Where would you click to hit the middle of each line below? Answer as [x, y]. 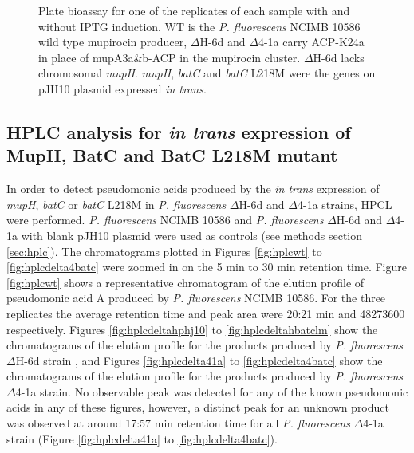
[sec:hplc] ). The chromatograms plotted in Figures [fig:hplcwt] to [164, 251]
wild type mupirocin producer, [113, 42]
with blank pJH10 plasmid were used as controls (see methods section [192, 235]
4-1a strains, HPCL [345, 204]
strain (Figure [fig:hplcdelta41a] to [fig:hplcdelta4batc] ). [142, 438]
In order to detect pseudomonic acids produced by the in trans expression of [193, 189]
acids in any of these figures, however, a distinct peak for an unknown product [198, 407]
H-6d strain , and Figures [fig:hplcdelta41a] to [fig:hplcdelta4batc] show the [199, 360]
